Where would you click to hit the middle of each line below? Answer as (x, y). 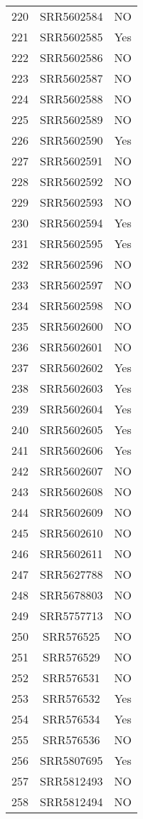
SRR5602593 (71, 202)
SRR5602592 (71, 181)
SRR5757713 (71, 615)
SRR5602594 (71, 223)
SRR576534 (71, 719)
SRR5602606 (71, 450)
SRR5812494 (71, 802)
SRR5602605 (71, 429)
